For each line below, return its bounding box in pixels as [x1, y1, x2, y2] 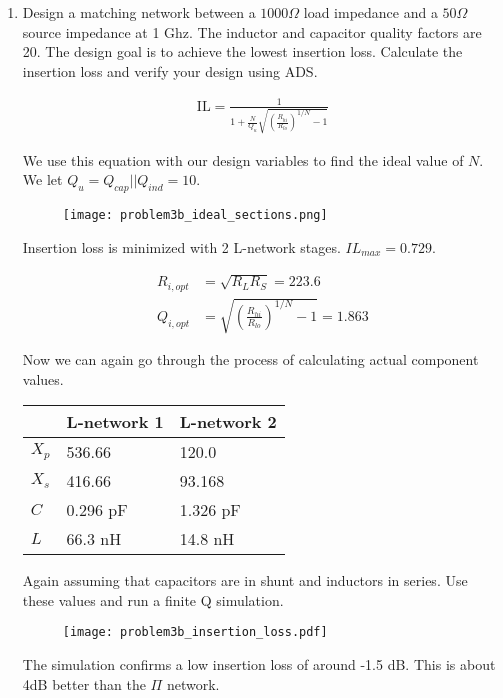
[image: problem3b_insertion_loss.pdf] [62, 625, 328, 640]
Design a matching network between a [22, 2, 256, 22]
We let [22, 169, 63, 190]
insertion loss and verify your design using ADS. [22, 60, 318, 81]
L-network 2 [179, 410, 277, 434]
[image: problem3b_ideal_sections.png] [62, 208, 328, 223]
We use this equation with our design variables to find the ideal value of [22, 149, 464, 170]
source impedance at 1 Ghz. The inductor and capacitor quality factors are [22, 21, 482, 42]
